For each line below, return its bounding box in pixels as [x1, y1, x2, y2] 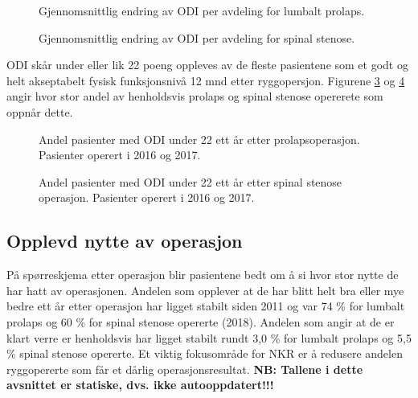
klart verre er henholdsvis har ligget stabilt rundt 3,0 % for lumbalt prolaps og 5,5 [6, 329, 412, 346]
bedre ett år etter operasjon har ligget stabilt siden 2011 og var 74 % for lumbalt [6, 297, 405, 314]
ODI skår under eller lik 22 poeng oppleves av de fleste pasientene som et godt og [6, 56, 408, 73]
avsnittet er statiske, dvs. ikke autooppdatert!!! [6, 376, 274, 393]
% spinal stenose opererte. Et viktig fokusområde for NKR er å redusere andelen [6, 345, 403, 362]
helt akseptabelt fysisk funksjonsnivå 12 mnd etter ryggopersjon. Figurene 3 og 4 [6, 72, 405, 88]
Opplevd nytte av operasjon [6, 228, 243, 253]
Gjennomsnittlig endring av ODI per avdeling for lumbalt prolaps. [39, 2, 365, 18]
